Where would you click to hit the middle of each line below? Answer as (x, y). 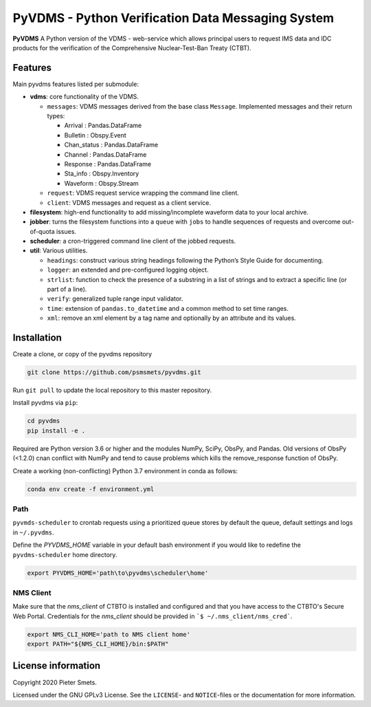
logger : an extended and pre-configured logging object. (128, 270)
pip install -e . (56, 431)
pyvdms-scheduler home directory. (65, 554)
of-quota (42, 231)
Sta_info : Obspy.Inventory (102, 174)
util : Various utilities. (59, 250)
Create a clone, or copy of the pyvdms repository (82, 354)
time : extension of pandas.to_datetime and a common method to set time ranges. (168, 308)
